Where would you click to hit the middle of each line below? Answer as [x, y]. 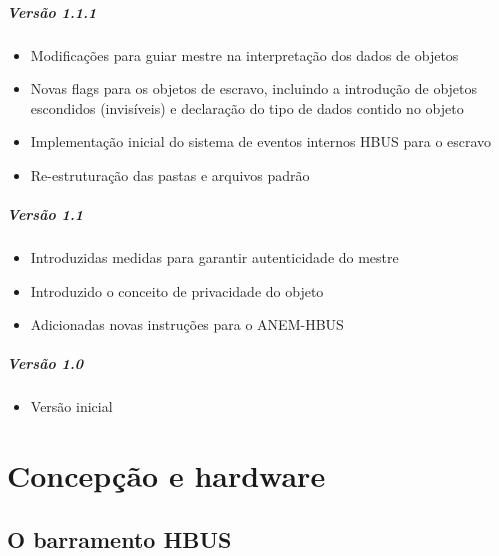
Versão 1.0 [45, 363]
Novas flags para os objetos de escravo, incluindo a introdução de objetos [254, 88]
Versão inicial [71, 406]
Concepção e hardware [166, 475]
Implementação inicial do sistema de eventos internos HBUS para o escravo [261, 141]
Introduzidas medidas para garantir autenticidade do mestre [214, 257]
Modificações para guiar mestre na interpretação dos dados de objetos [244, 54]
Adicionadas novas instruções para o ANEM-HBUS [187, 324]
